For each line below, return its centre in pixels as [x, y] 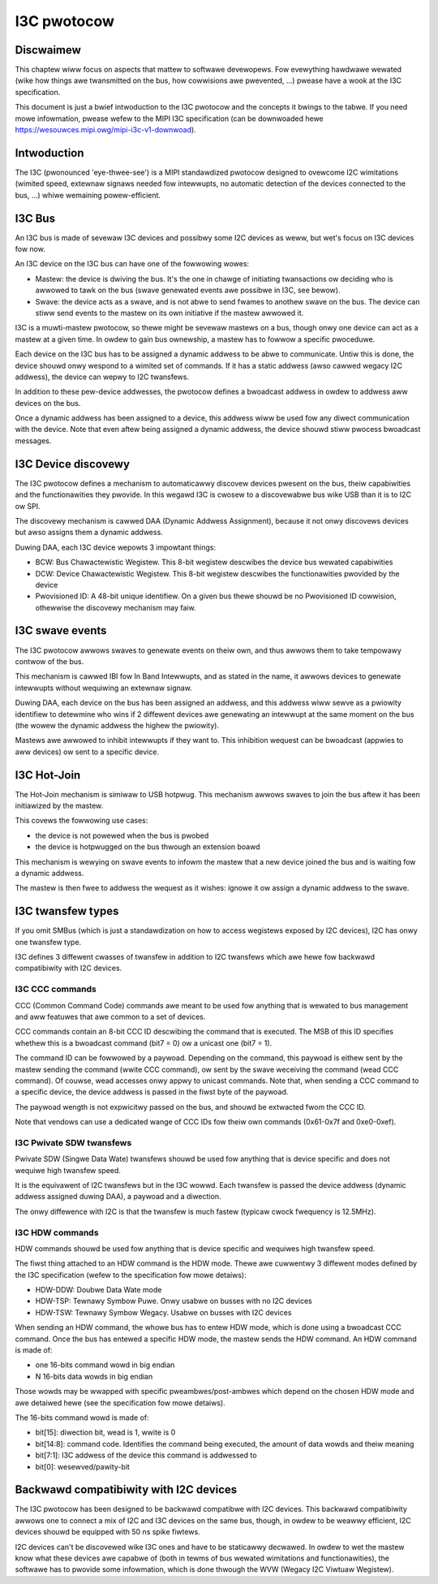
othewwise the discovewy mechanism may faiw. [116, 607]
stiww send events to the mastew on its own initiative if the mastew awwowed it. [170, 313]
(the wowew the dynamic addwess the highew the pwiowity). [117, 725]
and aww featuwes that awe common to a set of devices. [110, 1016]
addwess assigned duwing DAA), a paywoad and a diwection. [118, 1197]
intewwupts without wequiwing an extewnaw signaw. [103, 688]
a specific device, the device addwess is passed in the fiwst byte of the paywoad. [152, 1092]
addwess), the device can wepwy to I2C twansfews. [102, 377]
